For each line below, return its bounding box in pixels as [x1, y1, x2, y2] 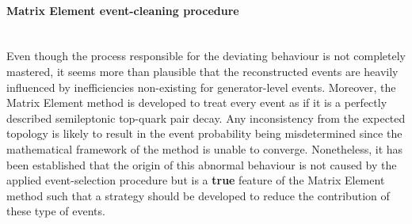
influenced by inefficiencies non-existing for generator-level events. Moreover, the [6, 78, 396, 95]
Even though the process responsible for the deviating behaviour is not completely [6, 47, 406, 64]
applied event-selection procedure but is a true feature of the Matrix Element [6, 172, 385, 188]
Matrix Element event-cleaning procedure [6, 2, 239, 18]
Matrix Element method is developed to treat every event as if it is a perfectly [6, 94, 387, 111]
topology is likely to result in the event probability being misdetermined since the [6, 125, 402, 142]
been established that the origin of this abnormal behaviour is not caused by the [6, 156, 397, 173]
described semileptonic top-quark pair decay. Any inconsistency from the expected [6, 109, 406, 126]
